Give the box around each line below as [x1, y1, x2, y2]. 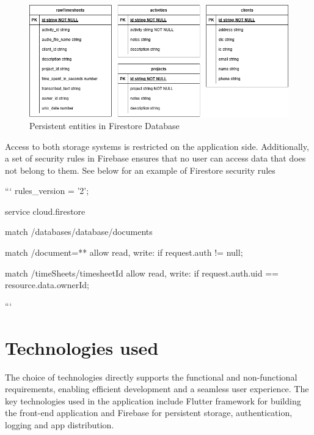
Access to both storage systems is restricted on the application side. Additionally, [5, 139, 309, 152]
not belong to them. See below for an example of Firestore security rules [5, 163, 276, 176]
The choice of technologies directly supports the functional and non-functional [5, 370, 298, 383]
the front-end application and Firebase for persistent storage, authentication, [5, 406, 293, 419]
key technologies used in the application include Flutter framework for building [5, 394, 301, 407]
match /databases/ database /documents [5, 225, 153, 238]
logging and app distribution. [5, 418, 114, 431]
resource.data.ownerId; [5, 278, 89, 291]
